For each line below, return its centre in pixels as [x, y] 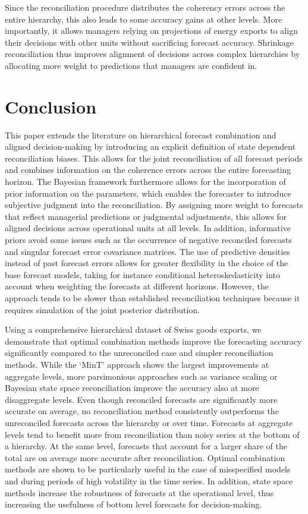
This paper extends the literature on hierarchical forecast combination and [141, 135]
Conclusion [51, 106]
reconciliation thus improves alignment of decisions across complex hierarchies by [153, 54]
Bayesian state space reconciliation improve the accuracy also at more [132, 388]
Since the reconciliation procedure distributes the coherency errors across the [145, 7]
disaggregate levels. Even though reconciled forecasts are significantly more [141, 399]
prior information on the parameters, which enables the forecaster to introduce [148, 193]
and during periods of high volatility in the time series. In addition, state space [149, 480]
